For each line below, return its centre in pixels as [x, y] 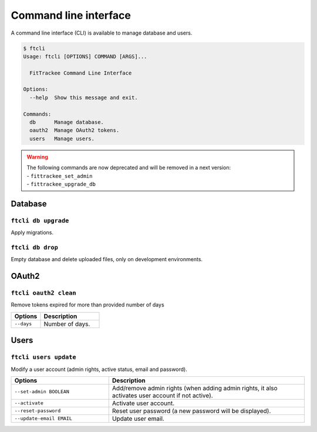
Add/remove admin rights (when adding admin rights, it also [195, 388]
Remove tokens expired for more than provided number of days [87, 305]
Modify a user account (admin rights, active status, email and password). [99, 369]
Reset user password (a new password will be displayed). [191, 411]
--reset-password [38, 411]
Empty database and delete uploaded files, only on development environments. [107, 259]
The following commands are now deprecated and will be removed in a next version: [129, 168]
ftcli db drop [35, 247]
